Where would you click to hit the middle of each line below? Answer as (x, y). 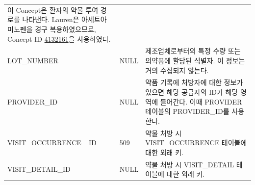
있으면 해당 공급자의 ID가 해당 (192, 92)
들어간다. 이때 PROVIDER (201, 101)
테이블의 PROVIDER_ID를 (187, 111)
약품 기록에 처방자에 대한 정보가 (194, 82)
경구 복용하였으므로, (65, 29)
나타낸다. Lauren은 (51, 19)
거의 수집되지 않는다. (177, 70)
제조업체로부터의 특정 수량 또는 (193, 51)
